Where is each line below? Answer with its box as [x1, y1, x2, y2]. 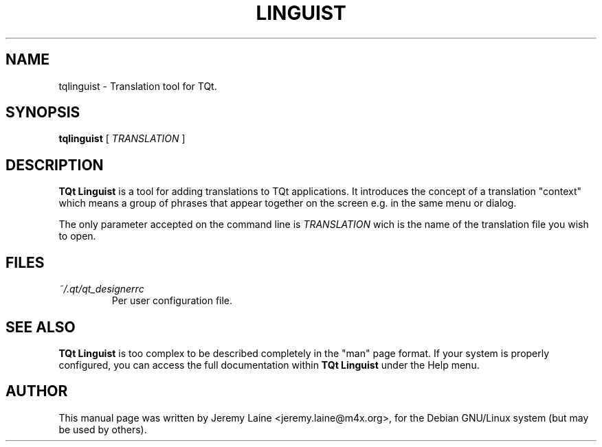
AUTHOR [5, 382, 68, 400]
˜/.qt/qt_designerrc [58, 283, 144, 295]
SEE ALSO [5, 318, 76, 336]
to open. [58, 230, 96, 242]
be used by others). [58, 423, 147, 435]
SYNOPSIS [5, 104, 80, 122]
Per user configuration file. [111, 295, 233, 307]
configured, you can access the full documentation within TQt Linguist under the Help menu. [58, 358, 480, 371]
